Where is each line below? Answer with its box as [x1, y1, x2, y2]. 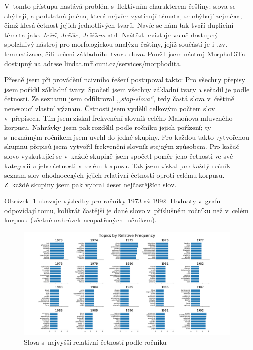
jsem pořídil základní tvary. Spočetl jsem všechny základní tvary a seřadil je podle [4, 84, 250, 94]
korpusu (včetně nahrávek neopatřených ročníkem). [4, 215, 157, 225]
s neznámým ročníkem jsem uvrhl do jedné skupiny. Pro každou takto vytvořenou [4, 131, 250, 142]
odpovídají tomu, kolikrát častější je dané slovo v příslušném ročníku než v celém [4, 205, 249, 215]
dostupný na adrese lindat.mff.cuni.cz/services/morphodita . [4, 58, 182, 68]
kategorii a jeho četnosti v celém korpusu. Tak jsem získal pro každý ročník [4, 160, 231, 170]
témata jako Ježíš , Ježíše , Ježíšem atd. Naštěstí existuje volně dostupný [4, 29, 218, 39]
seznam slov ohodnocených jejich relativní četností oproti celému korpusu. [4, 170, 225, 180]
